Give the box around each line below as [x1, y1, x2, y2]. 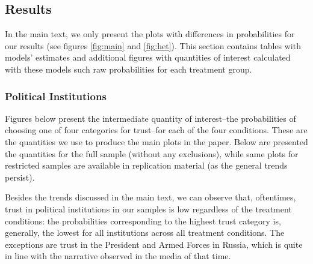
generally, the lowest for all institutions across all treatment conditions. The [5, 226, 285, 239]
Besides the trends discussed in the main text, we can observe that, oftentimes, [5, 191, 296, 203]
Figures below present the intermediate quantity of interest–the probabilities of [5, 112, 296, 124]
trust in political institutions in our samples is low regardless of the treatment [5, 202, 292, 215]
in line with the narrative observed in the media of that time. [5, 250, 231, 262]
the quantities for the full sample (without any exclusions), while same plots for [5, 147, 299, 160]
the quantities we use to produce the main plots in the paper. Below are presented [5, 135, 308, 148]
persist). [5, 170, 35, 183]
